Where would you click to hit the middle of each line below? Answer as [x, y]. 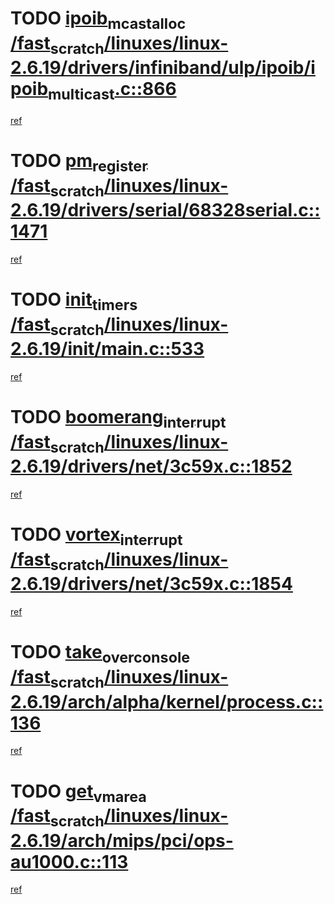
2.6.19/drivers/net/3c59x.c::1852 [151, 466]
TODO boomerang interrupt [118, 419]
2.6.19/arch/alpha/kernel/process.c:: [167, 701]
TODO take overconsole [100, 654]
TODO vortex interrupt [96, 536]
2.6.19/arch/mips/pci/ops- [122, 840]
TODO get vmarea [78, 793]
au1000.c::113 [69, 861]
